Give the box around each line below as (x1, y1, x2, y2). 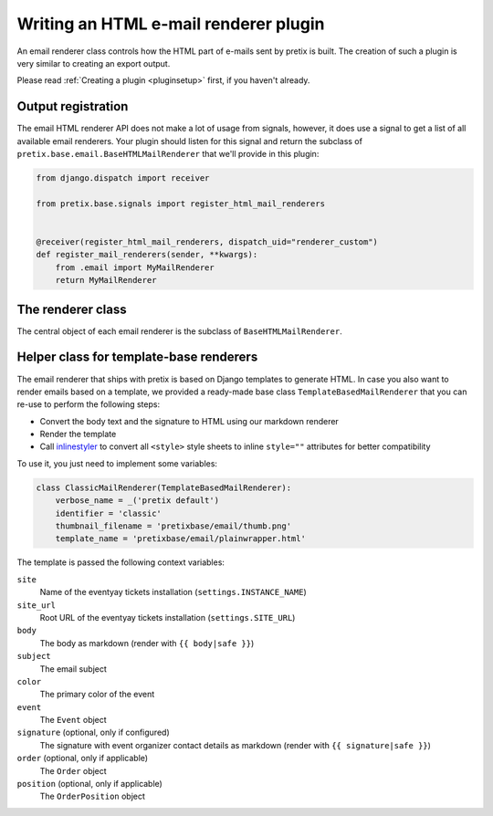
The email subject (39, 663, 107, 675)
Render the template (39, 429, 117, 440)
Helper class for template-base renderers (16, 350, 258, 365)
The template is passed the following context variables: (16, 557, 226, 568)
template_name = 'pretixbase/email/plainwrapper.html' (55, 534, 306, 544)
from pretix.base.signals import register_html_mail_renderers (36, 198, 326, 209)
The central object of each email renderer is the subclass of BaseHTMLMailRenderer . (16, 325, 342, 337)
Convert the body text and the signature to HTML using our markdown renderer (39, 415, 340, 426)
